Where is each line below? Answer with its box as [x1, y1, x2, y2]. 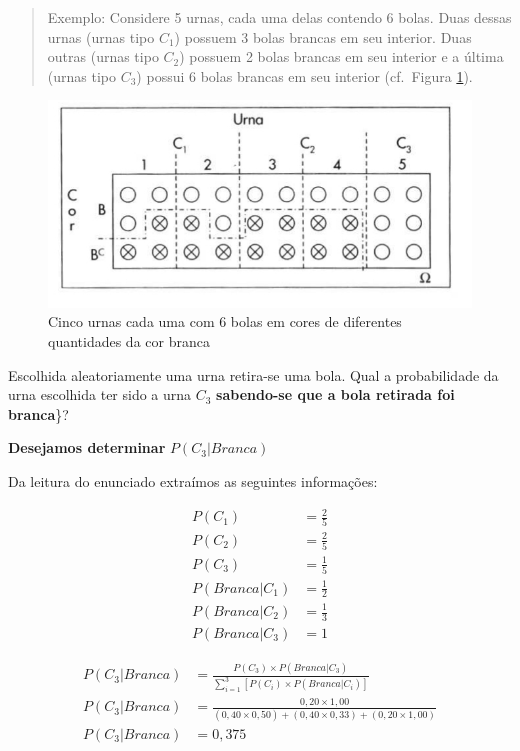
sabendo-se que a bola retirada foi [216, 384, 455, 405]
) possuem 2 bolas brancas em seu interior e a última [179, 46, 504, 67]
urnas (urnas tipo [47, 26, 155, 47]
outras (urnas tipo [47, 46, 159, 67]
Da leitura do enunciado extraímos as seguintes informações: [8, 470, 378, 491]
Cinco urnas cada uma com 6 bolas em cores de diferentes [48, 311, 402, 332]
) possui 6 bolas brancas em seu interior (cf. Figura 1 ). [136, 65, 473, 86]
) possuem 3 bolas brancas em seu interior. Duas [174, 26, 472, 47]
